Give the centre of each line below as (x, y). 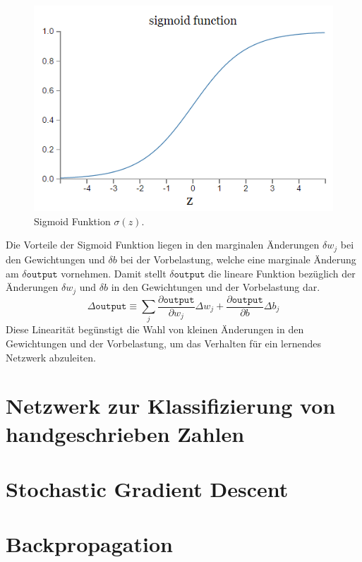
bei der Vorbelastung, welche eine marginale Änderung (238, 259)
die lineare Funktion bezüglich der (282, 273)
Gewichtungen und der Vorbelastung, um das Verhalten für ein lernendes (164, 343)
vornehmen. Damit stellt (114, 273)
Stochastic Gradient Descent (147, 488)
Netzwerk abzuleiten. (51, 357)
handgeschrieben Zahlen (125, 433)
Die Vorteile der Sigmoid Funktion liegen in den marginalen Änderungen (163, 245)
